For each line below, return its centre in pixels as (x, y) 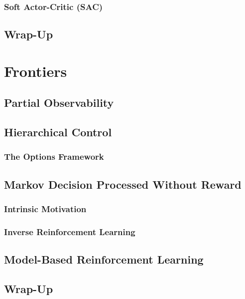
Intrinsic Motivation (45, 209)
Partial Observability (59, 103)
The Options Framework (54, 156)
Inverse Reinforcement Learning (70, 231)
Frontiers (36, 71)
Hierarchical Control (58, 132)
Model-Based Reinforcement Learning (104, 259)
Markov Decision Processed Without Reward (123, 184)
